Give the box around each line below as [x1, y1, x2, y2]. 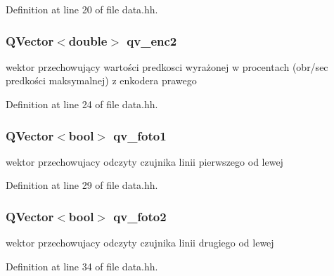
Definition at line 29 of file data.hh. [6, 178, 158, 192]
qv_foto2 [113, 207, 167, 225]
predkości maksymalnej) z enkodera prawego [6, 73, 197, 88]
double [68, 32, 108, 49]
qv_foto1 [113, 126, 167, 144]
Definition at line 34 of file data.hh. [6, 258, 158, 273]
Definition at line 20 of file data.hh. [6, 2, 158, 16]
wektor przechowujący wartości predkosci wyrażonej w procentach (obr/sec [6, 59, 328, 74]
